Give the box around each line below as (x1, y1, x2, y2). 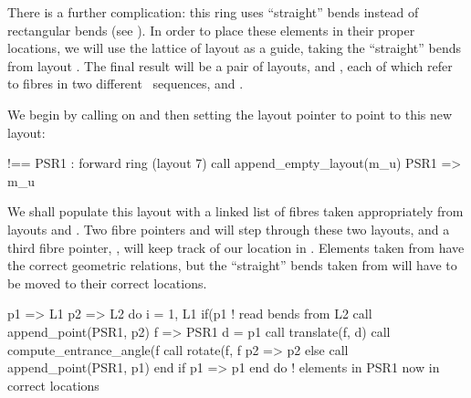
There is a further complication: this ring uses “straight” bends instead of (7, 3, 419, 21)
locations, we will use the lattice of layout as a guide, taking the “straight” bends (7, 38, 462, 58)
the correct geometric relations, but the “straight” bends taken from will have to (7, 256, 457, 275)
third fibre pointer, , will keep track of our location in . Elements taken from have (7, 237, 465, 257)
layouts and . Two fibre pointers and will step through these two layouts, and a (7, 219, 450, 238)
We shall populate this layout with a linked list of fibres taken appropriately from (7, 202, 464, 221)
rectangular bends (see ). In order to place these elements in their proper (7, 20, 415, 39)
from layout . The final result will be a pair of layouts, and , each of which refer (7, 56, 453, 75)
